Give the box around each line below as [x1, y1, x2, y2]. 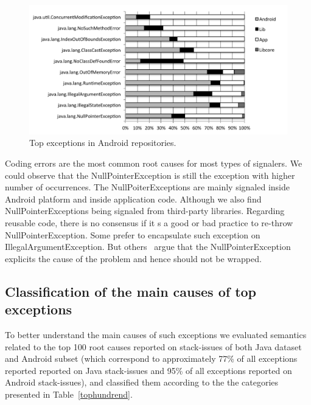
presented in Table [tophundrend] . [5, 387, 133, 400]
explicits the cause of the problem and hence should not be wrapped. [5, 252, 262, 265]
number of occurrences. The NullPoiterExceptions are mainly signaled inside [5, 181, 290, 193]
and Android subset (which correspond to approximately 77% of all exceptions [5, 352, 298, 365]
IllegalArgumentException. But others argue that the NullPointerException [5, 240, 291, 253]
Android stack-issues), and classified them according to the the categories [5, 376, 279, 389]
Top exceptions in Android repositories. [29, 136, 176, 149]
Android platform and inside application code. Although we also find [5, 192, 262, 205]
